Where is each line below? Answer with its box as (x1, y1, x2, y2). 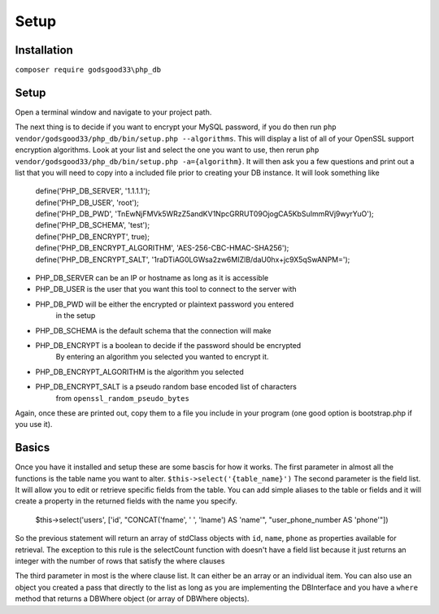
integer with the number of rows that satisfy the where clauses (15, 555, 225, 565)
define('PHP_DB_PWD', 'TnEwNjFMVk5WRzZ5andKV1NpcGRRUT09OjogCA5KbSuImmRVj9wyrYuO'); (35, 209, 374, 219)
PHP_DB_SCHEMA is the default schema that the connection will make (35, 325, 272, 335)
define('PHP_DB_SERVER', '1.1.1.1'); (35, 186, 150, 196)
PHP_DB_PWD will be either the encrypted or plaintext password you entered (35, 299, 294, 309)
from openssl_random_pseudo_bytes (55, 393, 190, 403)
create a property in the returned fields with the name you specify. (15, 496, 237, 506)
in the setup (55, 311, 96, 320)
